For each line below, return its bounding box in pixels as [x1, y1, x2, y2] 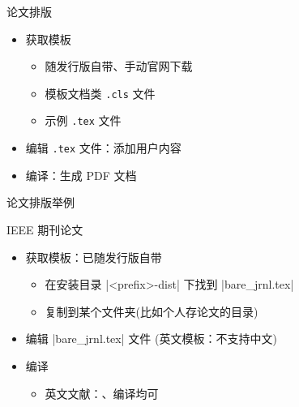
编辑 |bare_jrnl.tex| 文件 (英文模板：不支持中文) [25, 330, 277, 347]
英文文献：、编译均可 [45, 384, 159, 401]
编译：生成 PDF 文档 [25, 166, 137, 183]
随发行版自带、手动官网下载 [45, 58, 193, 75]
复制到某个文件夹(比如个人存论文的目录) [45, 302, 258, 319]
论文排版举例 [6, 194, 75, 211]
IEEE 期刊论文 [6, 221, 83, 238]
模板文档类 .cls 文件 [45, 84, 156, 101]
